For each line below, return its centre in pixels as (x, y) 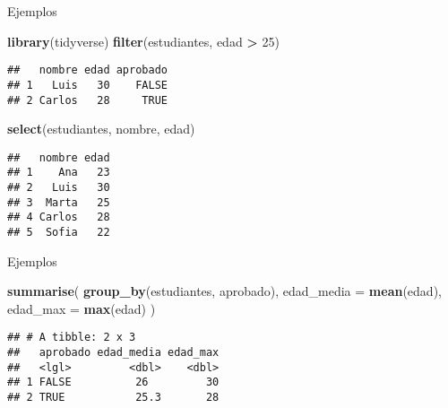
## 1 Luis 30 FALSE (87, 85)
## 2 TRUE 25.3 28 (113, 398)
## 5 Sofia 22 (59, 233)
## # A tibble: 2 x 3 (72, 338)
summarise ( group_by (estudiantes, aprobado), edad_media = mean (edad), (224, 291)
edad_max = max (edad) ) (82, 308)
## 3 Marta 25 (59, 202)
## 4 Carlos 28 (59, 217)
